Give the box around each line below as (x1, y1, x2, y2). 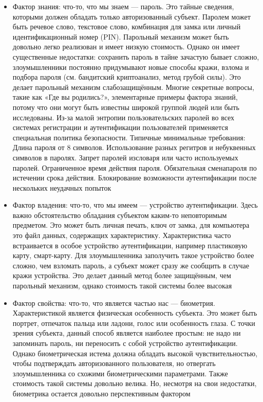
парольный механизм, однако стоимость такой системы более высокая (12, 280, 232, 291)
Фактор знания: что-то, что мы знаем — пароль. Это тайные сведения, (12, 1, 234, 11)
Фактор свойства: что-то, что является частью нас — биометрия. (12, 297, 215, 308)
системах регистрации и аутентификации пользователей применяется (12, 122, 228, 133)
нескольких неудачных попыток (12, 182, 111, 193)
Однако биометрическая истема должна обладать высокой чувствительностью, (12, 348, 258, 358)
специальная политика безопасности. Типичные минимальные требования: (12, 132, 246, 142)
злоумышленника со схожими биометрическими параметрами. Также (12, 368, 228, 378)
